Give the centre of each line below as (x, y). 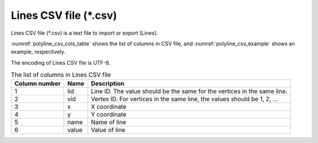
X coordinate (109, 107)
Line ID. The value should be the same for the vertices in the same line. (189, 91)
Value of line (108, 130)
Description (108, 84)
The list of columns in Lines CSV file (61, 75)
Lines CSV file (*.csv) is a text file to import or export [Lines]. (85, 33)
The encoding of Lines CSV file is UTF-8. (61, 62)
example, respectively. (38, 52)
